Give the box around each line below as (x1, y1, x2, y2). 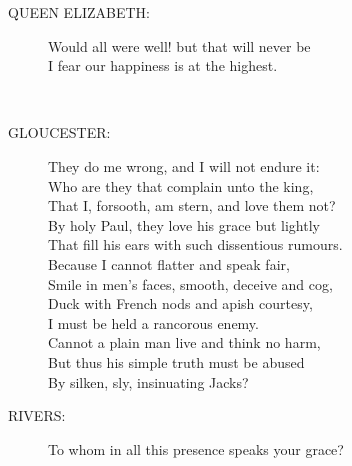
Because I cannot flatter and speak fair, (48, 253, 290, 274)
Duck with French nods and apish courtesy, (48, 293, 313, 314)
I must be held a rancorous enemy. (48, 312, 259, 333)
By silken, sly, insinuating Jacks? (48, 371, 249, 392)
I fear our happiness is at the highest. (48, 55, 278, 76)
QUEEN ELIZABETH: (8, 2, 150, 22)
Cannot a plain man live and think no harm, (48, 332, 321, 353)
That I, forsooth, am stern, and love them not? (48, 195, 336, 216)
